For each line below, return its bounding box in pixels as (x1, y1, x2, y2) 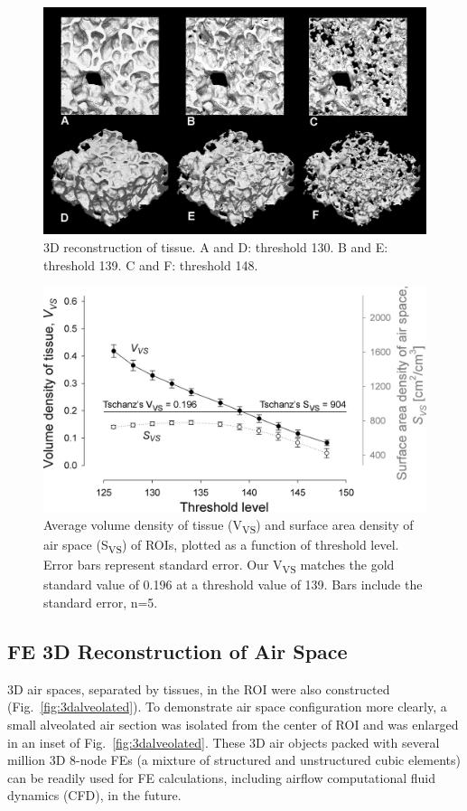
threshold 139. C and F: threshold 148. (43, 255, 258, 274)
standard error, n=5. (43, 592, 158, 611)
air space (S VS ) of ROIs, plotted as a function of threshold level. (43, 535, 399, 556)
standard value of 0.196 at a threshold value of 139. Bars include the (43, 575, 423, 594)
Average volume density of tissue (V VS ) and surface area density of (43, 514, 414, 536)
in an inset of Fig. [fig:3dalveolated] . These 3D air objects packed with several (7, 732, 440, 751)
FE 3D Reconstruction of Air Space (7, 637, 348, 665)
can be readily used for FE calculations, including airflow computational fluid (7, 768, 436, 787)
